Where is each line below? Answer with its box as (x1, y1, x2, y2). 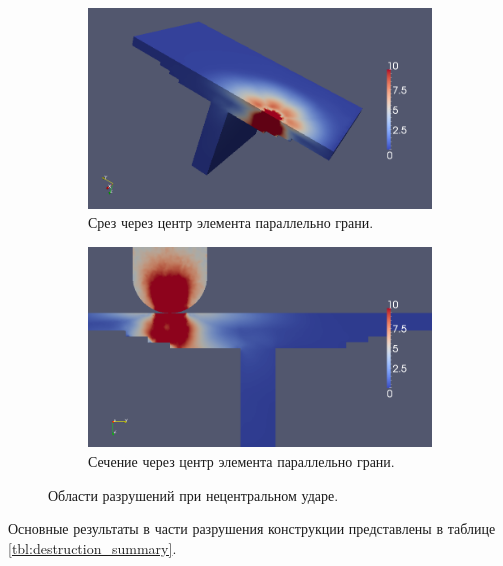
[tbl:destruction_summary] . (8, 537, 177, 558)
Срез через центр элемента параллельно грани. (88, 212, 374, 233)
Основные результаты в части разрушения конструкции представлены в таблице (8, 518, 496, 539)
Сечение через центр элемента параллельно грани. (88, 451, 395, 472)
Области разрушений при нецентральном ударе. (48, 484, 339, 505)
